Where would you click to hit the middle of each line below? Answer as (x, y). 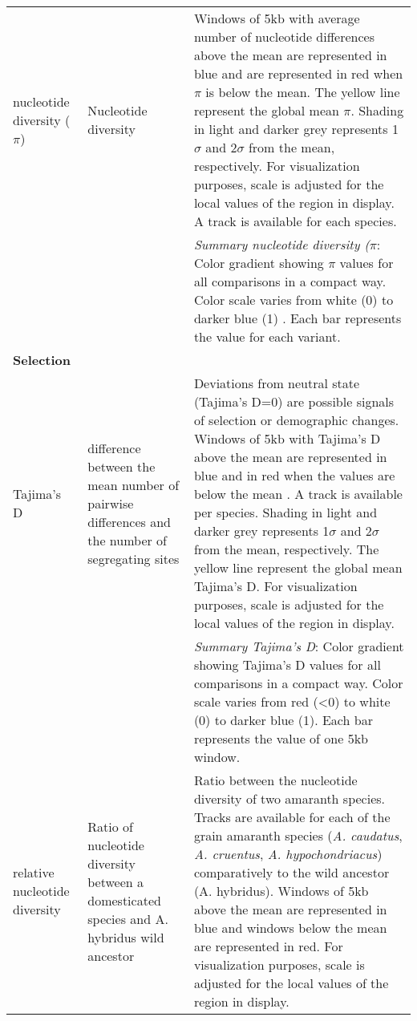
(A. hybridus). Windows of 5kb (281, 891)
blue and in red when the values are (294, 475)
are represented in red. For (268, 946)
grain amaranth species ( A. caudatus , (298, 835)
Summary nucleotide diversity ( (281, 244)
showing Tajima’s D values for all (287, 664)
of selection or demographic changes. (296, 420)
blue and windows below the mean (290, 928)
